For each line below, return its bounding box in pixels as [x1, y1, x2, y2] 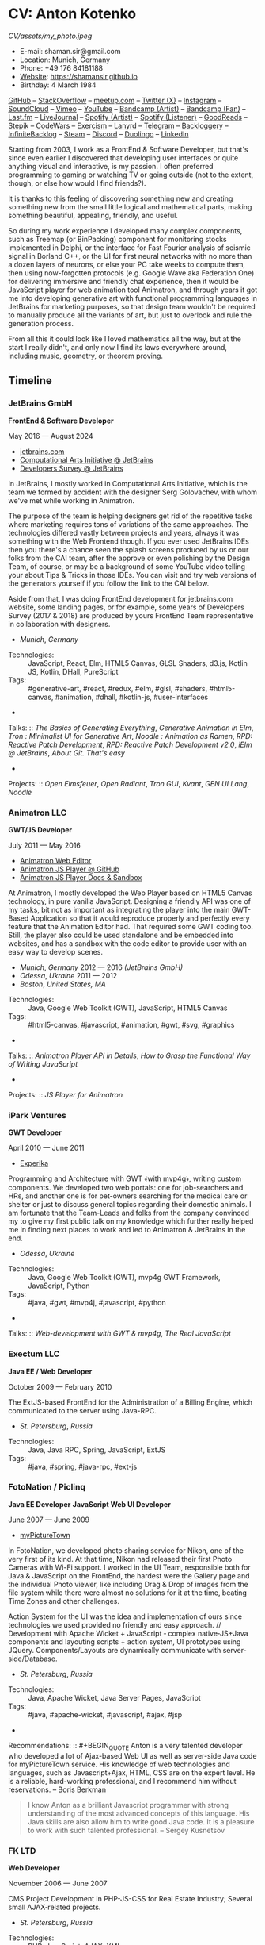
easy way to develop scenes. [8, 947, 103, 956]
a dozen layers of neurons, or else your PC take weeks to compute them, [8, 259, 246, 269]
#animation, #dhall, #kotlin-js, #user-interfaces [55, 692, 208, 702]
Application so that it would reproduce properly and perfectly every [30, 913, 251, 923]
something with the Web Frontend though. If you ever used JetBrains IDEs [8, 536, 249, 546]
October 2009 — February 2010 [8, 1382, 112, 1391]
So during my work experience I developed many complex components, [8, 225, 243, 235]
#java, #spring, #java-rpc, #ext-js [28, 1462, 138, 1471]
